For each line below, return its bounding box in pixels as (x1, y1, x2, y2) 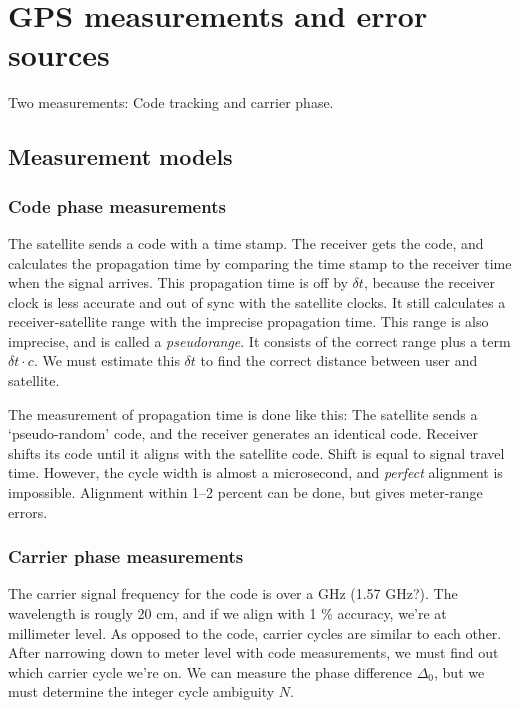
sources (8, 34, 110, 75)
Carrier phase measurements (8, 544, 244, 569)
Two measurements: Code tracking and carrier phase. (8, 92, 334, 113)
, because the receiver (363, 272, 496, 293)
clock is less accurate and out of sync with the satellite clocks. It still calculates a (8, 291, 506, 312)
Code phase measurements (8, 193, 226, 218)
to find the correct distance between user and (200, 350, 478, 371)
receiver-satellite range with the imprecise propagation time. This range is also (8, 311, 489, 332)
